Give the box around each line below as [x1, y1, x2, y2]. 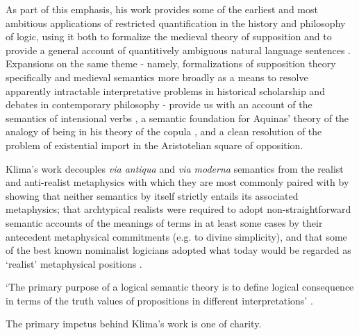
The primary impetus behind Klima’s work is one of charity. [6, 316, 262, 331]
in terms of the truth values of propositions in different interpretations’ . [6, 293, 313, 307]
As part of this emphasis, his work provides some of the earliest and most [6, 2, 318, 16]
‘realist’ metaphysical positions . [6, 256, 142, 270]
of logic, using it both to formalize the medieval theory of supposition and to [6, 29, 332, 44]
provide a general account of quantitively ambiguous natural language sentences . [6, 42, 351, 57]
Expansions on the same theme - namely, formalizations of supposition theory [6, 56, 336, 71]
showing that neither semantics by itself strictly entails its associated [6, 188, 299, 203]
